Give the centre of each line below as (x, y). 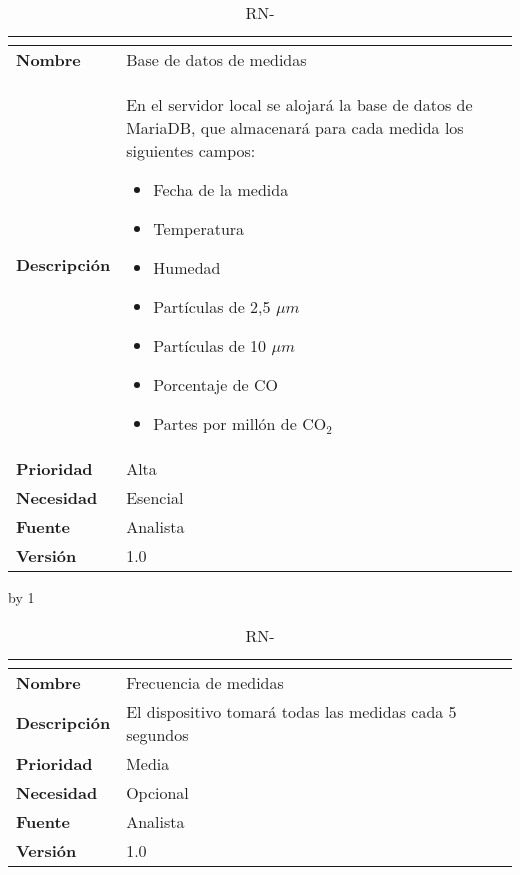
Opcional (157, 792)
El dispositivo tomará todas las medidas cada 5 (291, 711)
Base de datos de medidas (216, 59)
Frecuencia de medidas (205, 682)
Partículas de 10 (210, 345)
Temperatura (199, 228)
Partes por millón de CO (240, 423)
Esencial (155, 497)
